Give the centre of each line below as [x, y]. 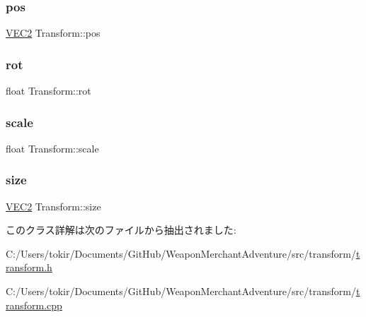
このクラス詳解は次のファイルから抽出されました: [121, 230]
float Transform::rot [48, 91]
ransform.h [29, 267]
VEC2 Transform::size [53, 206]
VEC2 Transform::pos [53, 33]
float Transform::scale [52, 148]
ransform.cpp [34, 305]
